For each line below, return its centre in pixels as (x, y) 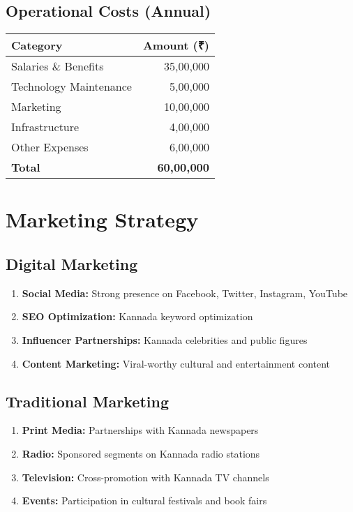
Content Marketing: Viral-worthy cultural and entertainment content (176, 363)
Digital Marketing (72, 263)
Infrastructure (45, 127)
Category (37, 45)
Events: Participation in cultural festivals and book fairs (144, 500)
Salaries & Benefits (58, 66)
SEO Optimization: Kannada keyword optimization (137, 316)
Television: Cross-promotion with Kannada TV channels (145, 477)
